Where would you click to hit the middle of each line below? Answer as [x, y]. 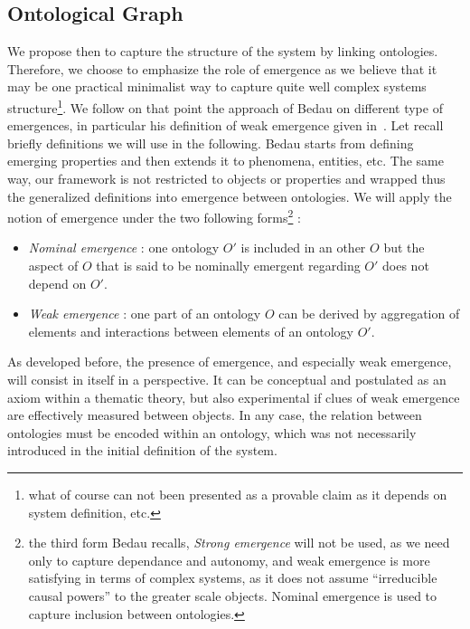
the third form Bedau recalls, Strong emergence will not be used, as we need [239, 543]
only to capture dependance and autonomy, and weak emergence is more [229, 560]
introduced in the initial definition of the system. [142, 450]
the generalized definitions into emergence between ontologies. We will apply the [230, 196]
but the [404, 248]
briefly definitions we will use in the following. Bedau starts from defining [211, 143]
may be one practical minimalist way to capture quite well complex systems [217, 86]
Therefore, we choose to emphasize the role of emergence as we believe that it [222, 68]
